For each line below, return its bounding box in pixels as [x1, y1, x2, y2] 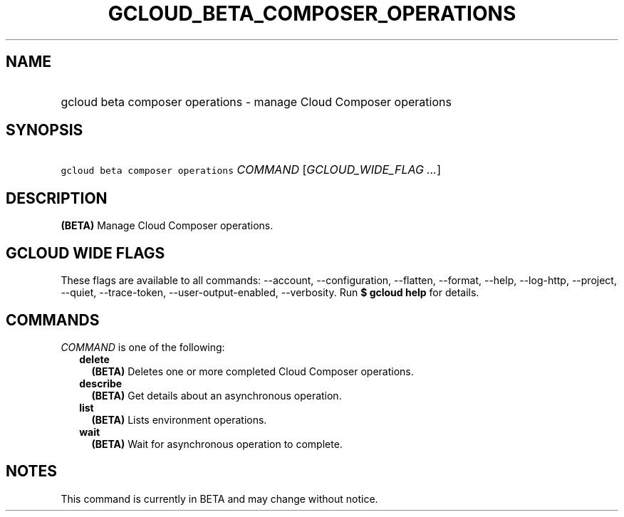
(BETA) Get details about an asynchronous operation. [91, 389, 342, 402]
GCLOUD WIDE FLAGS [6, 244, 165, 262]
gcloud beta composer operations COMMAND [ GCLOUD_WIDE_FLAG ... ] [61, 162, 441, 177]
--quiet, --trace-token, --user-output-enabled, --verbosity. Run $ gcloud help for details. [61, 286, 479, 299]
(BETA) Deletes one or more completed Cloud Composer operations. [91, 365, 414, 377]
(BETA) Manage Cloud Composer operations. [61, 219, 274, 232]
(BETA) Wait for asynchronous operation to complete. [91, 437, 343, 450]
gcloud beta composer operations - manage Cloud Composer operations [61, 94, 452, 109]
